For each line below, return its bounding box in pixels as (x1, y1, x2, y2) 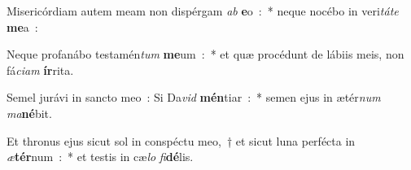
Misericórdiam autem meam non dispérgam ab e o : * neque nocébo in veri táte (7, 2, 399, 19)
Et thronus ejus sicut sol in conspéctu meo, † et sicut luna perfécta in (7, 132, 356, 149)
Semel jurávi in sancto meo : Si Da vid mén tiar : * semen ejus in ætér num (7, 89, 381, 106)
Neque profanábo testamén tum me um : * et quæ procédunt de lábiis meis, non (7, 46, 404, 63)
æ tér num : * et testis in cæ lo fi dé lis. (7, 148, 194, 165)
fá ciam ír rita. (7, 61, 74, 78)
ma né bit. (7, 104, 52, 121)
